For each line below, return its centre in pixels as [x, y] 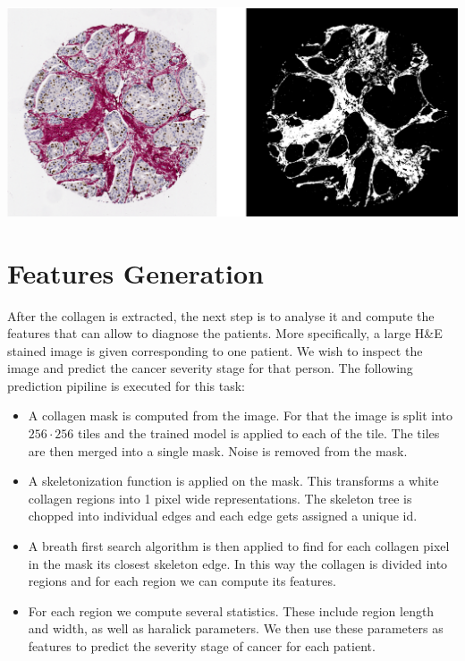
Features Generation [135, 272]
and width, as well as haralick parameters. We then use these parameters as [236, 628]
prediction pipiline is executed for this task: [126, 385]
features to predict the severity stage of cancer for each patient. [202, 646]
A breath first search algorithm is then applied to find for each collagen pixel [239, 546]
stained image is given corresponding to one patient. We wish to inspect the [215, 350]
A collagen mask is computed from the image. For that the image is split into [241, 415]
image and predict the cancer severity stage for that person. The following [210, 368]
